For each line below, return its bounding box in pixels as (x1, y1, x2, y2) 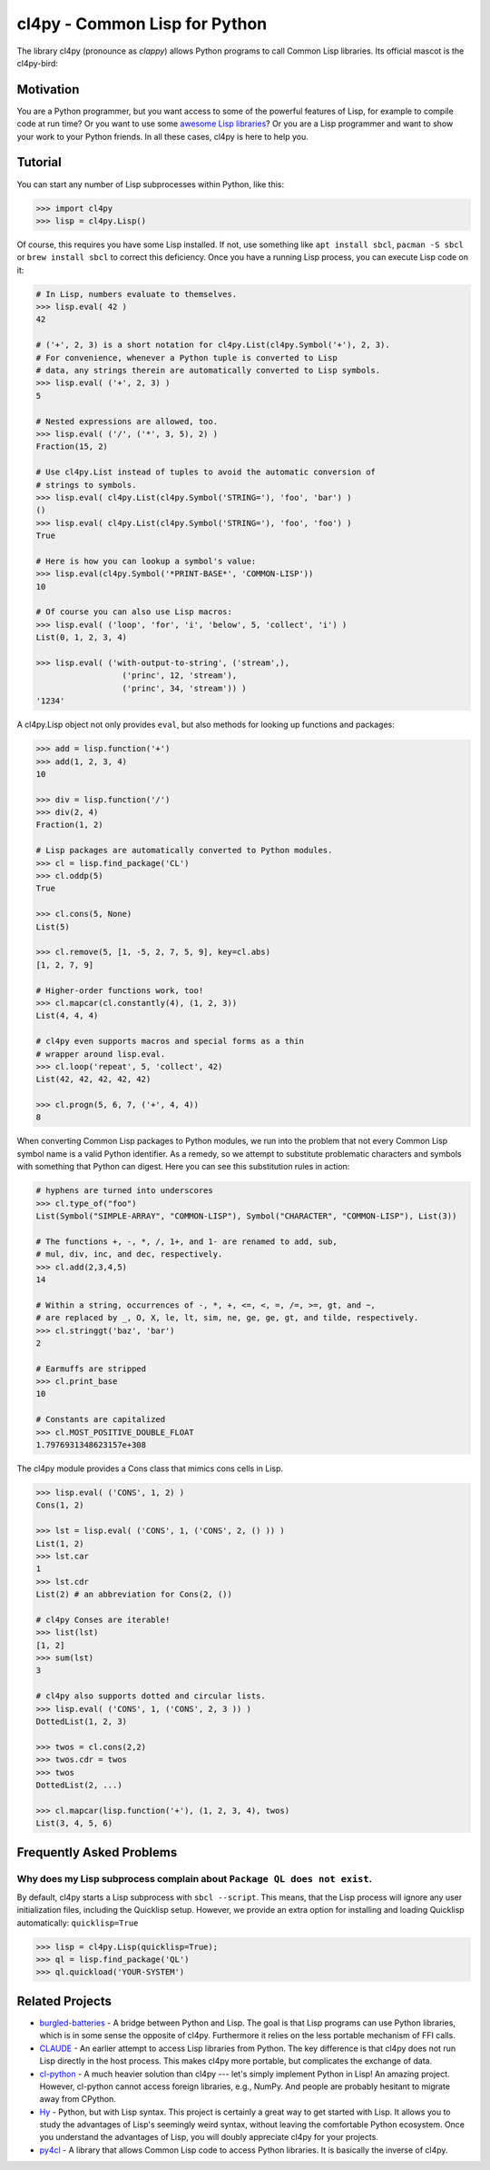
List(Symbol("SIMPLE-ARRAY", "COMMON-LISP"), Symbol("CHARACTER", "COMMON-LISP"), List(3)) (35, 1210, 457, 1221)
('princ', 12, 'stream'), (122, 671, 238, 681)
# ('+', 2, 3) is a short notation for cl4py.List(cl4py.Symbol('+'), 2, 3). (35, 340, 390, 350)
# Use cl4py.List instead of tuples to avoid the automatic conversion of (35, 467, 377, 477)
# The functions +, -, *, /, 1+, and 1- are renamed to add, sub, (35, 1236, 338, 1247)
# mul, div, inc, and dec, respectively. (35, 1249, 223, 1259)
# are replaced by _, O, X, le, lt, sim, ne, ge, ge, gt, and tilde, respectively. (35, 1313, 419, 1323)
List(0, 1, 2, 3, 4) (35, 632, 127, 642)
